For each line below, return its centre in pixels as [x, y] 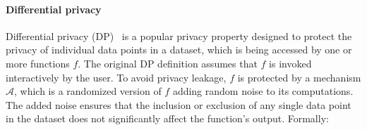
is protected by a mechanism [299, 77]
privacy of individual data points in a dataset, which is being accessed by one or [179, 50]
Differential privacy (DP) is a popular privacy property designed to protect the [179, 35]
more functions [38, 63]
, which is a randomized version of [88, 91]
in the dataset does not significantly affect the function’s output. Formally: [167, 118]
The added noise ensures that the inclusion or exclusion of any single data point [179, 104]
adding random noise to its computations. [263, 91]
